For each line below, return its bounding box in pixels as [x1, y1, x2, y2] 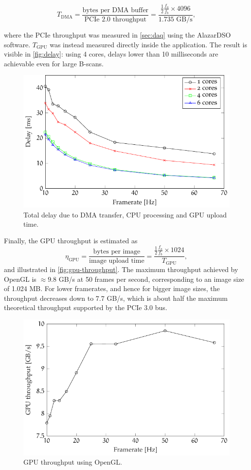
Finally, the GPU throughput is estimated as [4, 235, 138, 245]
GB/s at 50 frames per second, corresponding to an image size [58, 274, 244, 284]
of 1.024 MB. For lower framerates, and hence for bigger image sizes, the [4, 283, 220, 294]
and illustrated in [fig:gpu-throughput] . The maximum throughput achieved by [4, 264, 238, 274]
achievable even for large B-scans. [4, 58, 104, 68]
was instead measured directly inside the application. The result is [50, 39, 247, 49]
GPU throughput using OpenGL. [23, 457, 122, 467]
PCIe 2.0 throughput [84, 16, 146, 23]
